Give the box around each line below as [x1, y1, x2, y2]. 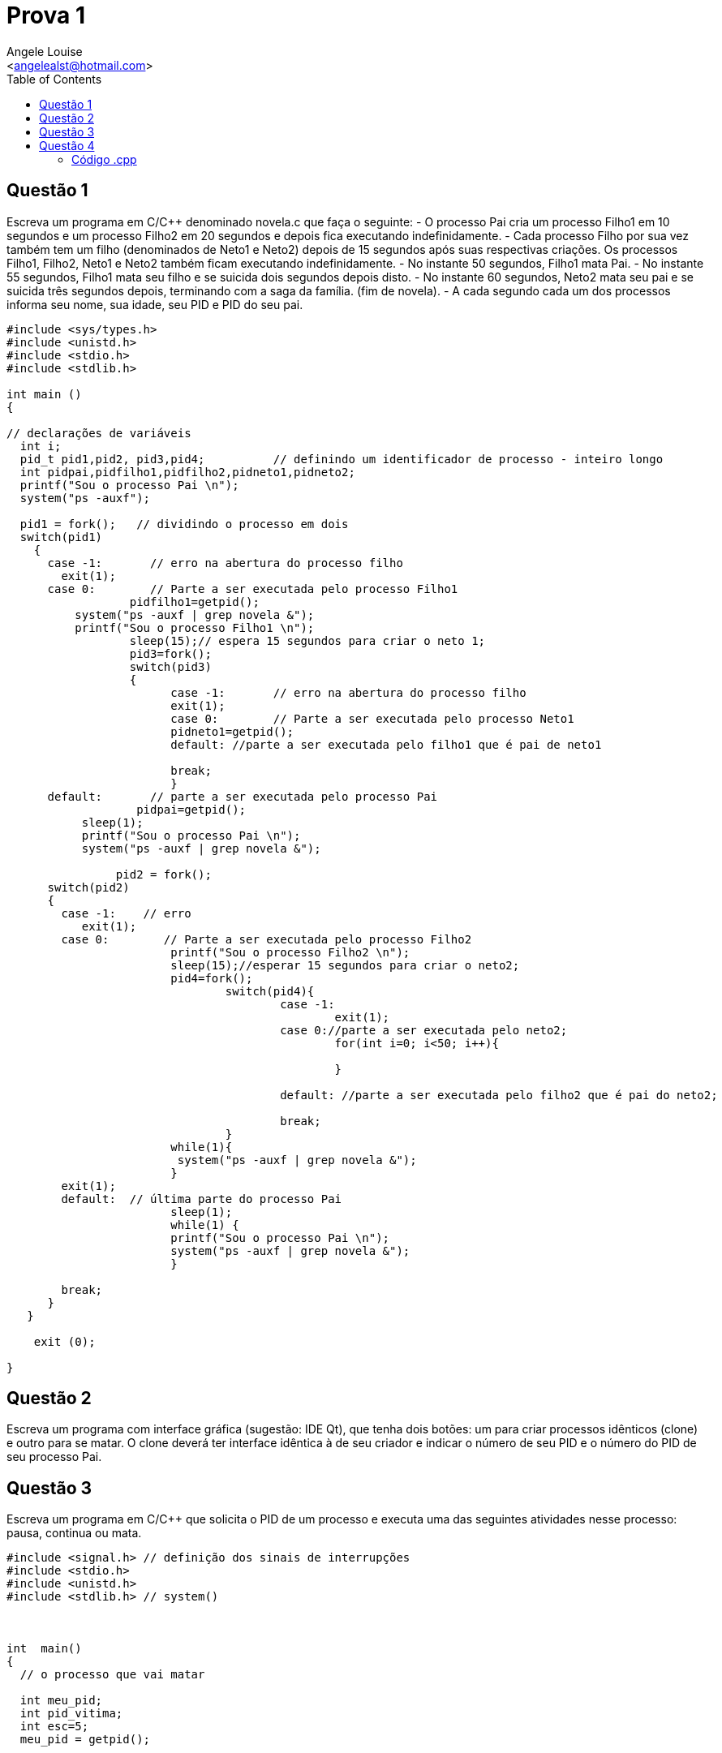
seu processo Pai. [6, 1450, 102, 1464]
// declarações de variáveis [6, 426, 191, 440]
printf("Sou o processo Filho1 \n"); [75, 621, 315, 634]
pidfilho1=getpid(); [129, 595, 260, 608]
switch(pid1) [19, 530, 103, 544]
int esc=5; [19, 1720, 89, 1734]
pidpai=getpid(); [136, 802, 247, 816]
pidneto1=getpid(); [170, 724, 294, 738]
